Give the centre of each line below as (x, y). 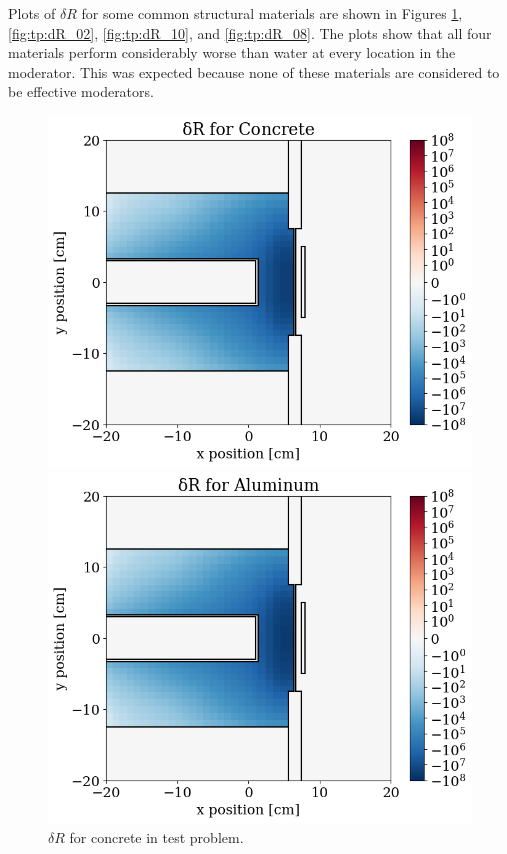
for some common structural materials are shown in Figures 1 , (272, 13)
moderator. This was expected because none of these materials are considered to (254, 71)
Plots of (32, 13)
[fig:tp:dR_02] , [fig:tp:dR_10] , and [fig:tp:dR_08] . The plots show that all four (250, 32)
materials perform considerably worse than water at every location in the (232, 52)
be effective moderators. (81, 91)
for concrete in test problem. (156, 836)
